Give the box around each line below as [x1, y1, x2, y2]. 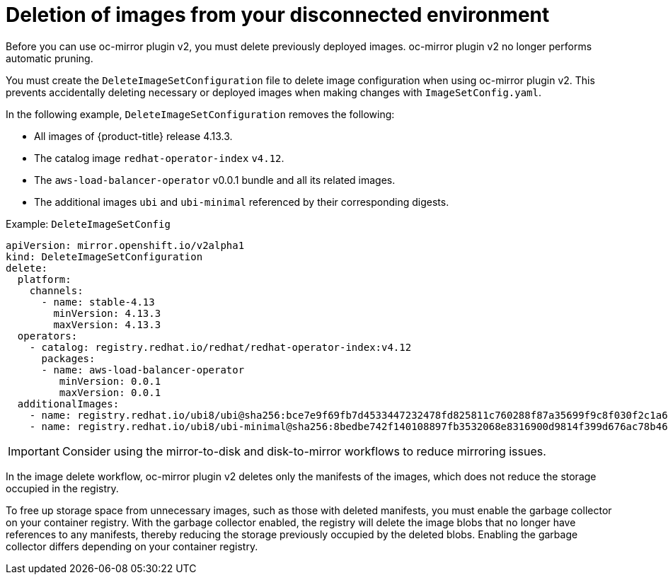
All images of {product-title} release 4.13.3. [34, 129, 233, 142]
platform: [17, 273, 71, 285]
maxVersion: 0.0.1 [59, 386, 161, 398]
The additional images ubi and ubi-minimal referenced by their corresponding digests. [34, 195, 449, 208]
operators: [17, 330, 78, 342]
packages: [41, 352, 96, 364]
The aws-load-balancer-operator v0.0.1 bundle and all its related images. [34, 173, 396, 186]
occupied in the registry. [6, 482, 119, 494]
